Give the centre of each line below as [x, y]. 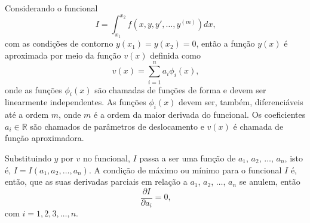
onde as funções [33, 89]
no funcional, [106, 158]
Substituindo [28, 158]
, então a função [225, 43]
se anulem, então [270, 181]
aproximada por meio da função [63, 55]
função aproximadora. [44, 138]
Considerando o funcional [51, 8]
